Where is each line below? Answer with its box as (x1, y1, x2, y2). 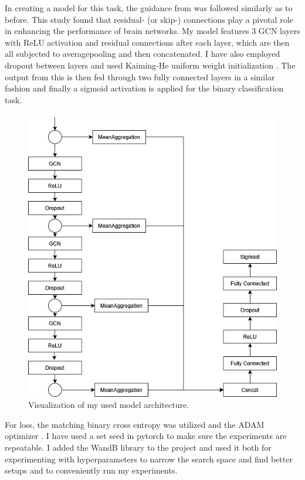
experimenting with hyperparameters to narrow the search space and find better (5, 452, 293, 465)
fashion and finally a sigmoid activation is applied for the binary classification (5, 82, 284, 94)
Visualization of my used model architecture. (28, 399, 189, 411)
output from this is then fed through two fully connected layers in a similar (5, 70, 275, 83)
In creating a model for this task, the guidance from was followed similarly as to (5, 2, 293, 13)
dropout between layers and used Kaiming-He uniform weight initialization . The (5, 59, 296, 71)
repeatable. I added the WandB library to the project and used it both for (5, 441, 272, 453)
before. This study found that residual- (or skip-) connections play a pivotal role (5, 13, 293, 25)
